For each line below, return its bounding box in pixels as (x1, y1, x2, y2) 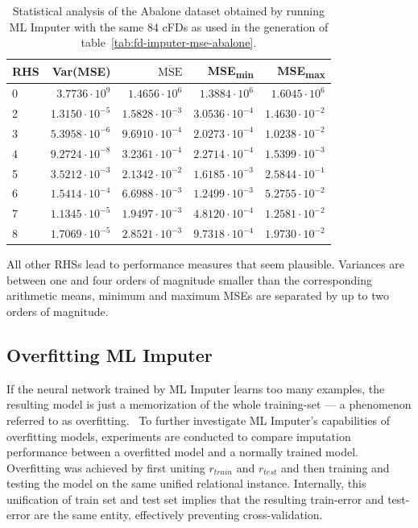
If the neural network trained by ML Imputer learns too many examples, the (6, 380, 385, 397)
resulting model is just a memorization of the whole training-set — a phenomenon (6, 396, 412, 413)
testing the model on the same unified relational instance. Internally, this (6, 475, 366, 492)
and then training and (280, 459, 390, 476)
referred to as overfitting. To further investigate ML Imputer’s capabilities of (6, 411, 391, 428)
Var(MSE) (52, 63, 111, 80)
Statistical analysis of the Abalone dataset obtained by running (12, 2, 325, 19)
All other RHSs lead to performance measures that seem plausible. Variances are (6, 256, 404, 272)
